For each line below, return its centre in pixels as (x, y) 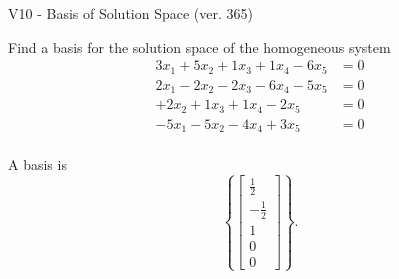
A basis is (37, 164)
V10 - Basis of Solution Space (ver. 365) (130, 13)
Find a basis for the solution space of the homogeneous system (199, 46)
